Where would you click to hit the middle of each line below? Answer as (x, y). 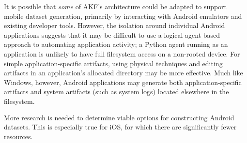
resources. (18, 136)
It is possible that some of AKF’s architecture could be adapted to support (116, 6)
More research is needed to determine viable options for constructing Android (119, 117)
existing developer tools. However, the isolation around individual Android (115, 25)
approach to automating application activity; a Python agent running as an (116, 44)
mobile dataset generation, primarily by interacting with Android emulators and (123, 16)
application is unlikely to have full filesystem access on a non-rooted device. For (122, 53)
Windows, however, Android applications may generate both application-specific (123, 82)
